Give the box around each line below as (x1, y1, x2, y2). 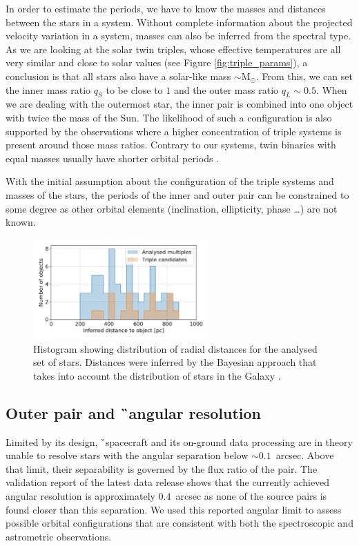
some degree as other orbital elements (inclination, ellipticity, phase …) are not (6, 201, 338, 215)
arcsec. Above (275, 448, 334, 462)
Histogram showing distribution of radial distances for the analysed (33, 341, 318, 355)
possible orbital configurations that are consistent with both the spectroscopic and (6, 516, 353, 530)
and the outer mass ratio (173, 82, 279, 97)
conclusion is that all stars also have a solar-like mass (6, 68, 231, 83)
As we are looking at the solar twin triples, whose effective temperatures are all (6, 41, 341, 56)
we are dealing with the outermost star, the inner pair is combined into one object (6, 97, 353, 111)
